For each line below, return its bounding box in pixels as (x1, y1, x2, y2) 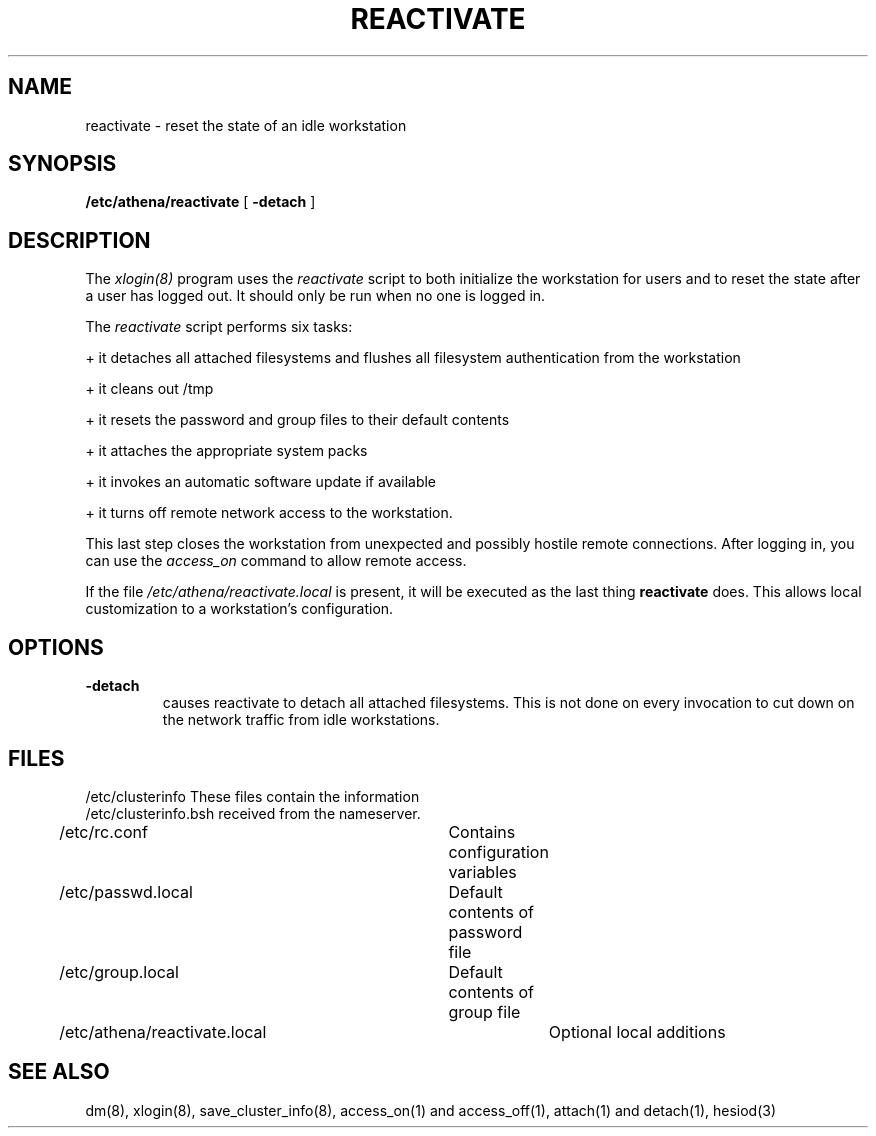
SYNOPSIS (8, 151, 117, 177)
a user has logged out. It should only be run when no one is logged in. (85, 287, 546, 305)
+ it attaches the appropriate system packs (85, 442, 368, 460)
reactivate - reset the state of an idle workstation (85, 116, 407, 134)
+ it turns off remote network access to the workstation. (85, 504, 453, 522)
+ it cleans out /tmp (85, 380, 214, 398)
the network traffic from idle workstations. (162, 711, 440, 729)
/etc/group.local (59, 961, 179, 982)
